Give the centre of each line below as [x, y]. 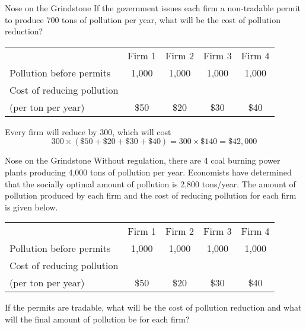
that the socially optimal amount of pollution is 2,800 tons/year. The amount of [150, 183]
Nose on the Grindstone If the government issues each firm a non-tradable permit [153, 8]
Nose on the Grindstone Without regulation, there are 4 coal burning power [143, 160]
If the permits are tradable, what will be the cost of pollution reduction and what [153, 307]
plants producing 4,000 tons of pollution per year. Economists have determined [148, 172]
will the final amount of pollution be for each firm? [97, 319]
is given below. [31, 207]
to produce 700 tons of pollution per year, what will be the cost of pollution [143, 19]
